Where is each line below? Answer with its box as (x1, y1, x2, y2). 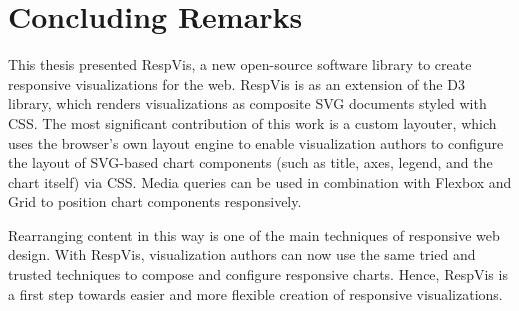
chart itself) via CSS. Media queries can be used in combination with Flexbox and (8, 171, 512, 192)
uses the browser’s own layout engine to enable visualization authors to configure (8, 132, 504, 153)
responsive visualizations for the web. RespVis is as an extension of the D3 (8, 73, 465, 94)
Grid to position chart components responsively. (8, 191, 302, 212)
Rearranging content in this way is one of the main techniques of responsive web (8, 224, 500, 245)
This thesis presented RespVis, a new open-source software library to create (8, 54, 472, 75)
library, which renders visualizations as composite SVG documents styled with (8, 93, 487, 114)
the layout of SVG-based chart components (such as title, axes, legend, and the (8, 152, 493, 173)
